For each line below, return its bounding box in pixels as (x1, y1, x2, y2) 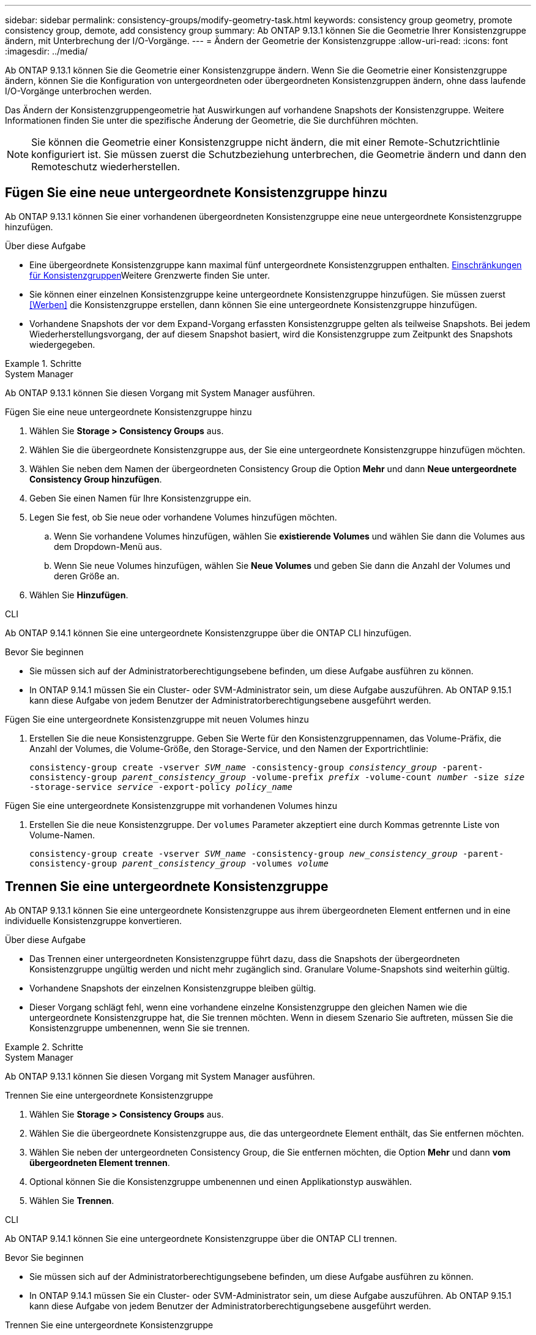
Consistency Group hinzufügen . (29, 473, 162, 484)
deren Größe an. (54, 570, 119, 581)
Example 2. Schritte (5, 1041, 83, 1052)
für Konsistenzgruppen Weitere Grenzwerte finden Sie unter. (29, 269, 270, 280)
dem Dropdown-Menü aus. (54, 541, 162, 552)
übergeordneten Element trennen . (29, 1157, 170, 1168)
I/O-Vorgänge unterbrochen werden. (5, 86, 152, 96)
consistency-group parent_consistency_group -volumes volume (29, 858, 329, 868)
